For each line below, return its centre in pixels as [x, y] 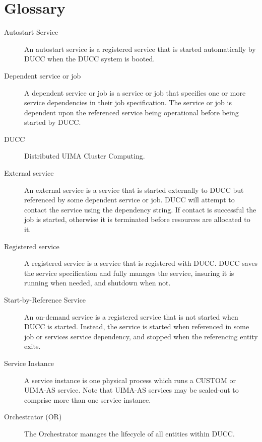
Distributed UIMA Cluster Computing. [85, 156]
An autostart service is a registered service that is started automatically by [140, 49]
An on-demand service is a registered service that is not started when [131, 316]
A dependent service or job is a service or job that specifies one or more [135, 92]
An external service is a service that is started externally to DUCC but [134, 190]
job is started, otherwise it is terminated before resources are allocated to [137, 219]
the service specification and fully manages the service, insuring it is [129, 273]
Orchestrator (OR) [33, 417]
